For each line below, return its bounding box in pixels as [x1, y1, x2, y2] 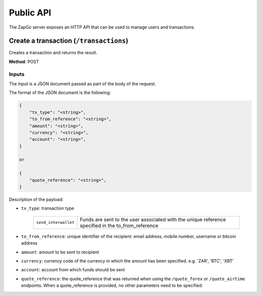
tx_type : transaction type [21, 205, 75, 211]
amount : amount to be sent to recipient [21, 249, 99, 255]
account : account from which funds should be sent [21, 267, 125, 273]
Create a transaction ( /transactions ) [9, 37, 129, 45]
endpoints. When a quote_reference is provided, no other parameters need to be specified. [21, 282, 203, 288]
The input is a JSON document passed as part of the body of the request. [9, 80, 156, 87]
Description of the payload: [9, 197, 64, 203]
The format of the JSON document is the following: [9, 90, 111, 95]
